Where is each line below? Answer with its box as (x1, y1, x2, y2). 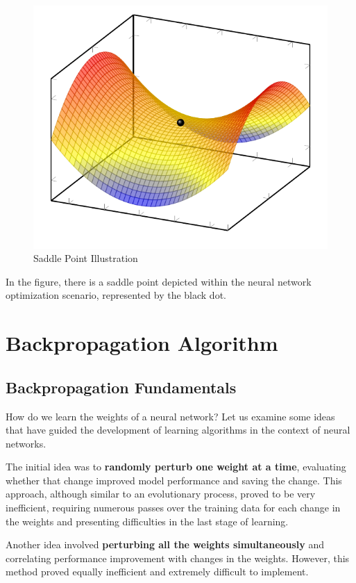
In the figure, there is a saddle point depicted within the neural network (6, 274, 312, 288)
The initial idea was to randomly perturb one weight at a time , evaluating (6, 459, 346, 474)
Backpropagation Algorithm (6, 329, 278, 357)
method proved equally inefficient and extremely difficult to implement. (6, 564, 309, 579)
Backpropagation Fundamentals (6, 376, 237, 397)
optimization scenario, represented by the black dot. (6, 288, 226, 302)
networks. (6, 436, 46, 450)
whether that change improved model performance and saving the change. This (6, 473, 342, 487)
